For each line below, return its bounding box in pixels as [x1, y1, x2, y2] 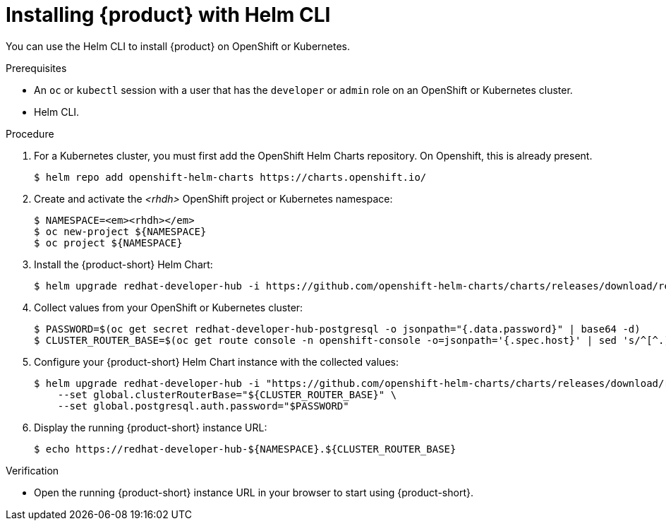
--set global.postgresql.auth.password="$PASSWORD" [57, 400, 349, 412]
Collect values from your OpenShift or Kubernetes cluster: [34, 301, 303, 313]
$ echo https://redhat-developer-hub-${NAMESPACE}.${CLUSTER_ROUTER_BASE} [34, 443, 456, 455]
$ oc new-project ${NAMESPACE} [34, 225, 207, 237]
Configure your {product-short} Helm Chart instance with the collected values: [34, 355, 399, 368]
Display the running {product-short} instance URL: [34, 421, 267, 434]
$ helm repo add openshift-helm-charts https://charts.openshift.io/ [34, 171, 427, 183]
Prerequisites [6, 61, 67, 74]
